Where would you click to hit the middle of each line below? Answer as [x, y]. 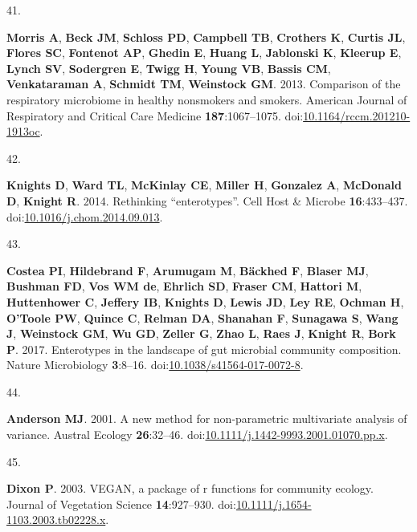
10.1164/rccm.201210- [357, 115]
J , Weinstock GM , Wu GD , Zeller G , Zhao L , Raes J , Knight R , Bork [201, 333]
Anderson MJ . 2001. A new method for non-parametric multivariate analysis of [207, 418]
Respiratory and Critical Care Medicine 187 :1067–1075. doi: [155, 115]
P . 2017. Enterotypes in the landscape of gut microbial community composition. [204, 349]
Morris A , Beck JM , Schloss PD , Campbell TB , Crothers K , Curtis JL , [206, 37]
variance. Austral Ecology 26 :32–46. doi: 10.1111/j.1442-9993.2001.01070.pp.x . [197, 435]
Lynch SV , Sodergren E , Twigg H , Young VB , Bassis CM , [169, 68]
